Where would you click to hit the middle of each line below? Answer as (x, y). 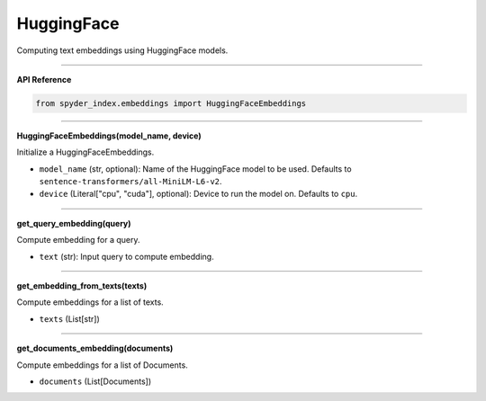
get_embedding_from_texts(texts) (82, 286)
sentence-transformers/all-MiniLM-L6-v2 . (130, 182)
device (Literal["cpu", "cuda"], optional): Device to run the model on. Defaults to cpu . (198, 194)
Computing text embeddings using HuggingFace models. (122, 50)
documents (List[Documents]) (95, 381)
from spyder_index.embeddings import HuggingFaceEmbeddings (171, 103)
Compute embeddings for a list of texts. (90, 302)
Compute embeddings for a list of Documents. (102, 365)
